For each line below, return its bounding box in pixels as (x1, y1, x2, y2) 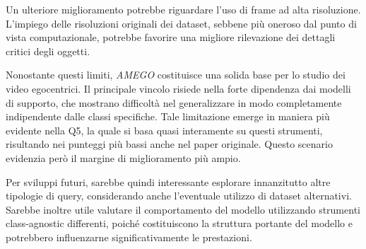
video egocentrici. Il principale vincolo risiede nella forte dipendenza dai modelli (6, 81, 351, 95)
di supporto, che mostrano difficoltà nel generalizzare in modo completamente (6, 95, 342, 110)
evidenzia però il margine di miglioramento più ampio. (6, 150, 241, 165)
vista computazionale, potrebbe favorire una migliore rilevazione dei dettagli (6, 30, 336, 45)
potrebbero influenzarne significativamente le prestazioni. (6, 229, 252, 244)
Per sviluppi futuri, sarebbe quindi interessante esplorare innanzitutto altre (6, 174, 331, 189)
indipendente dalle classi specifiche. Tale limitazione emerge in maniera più (6, 109, 330, 124)
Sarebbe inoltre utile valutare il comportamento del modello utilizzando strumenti (6, 202, 360, 216)
